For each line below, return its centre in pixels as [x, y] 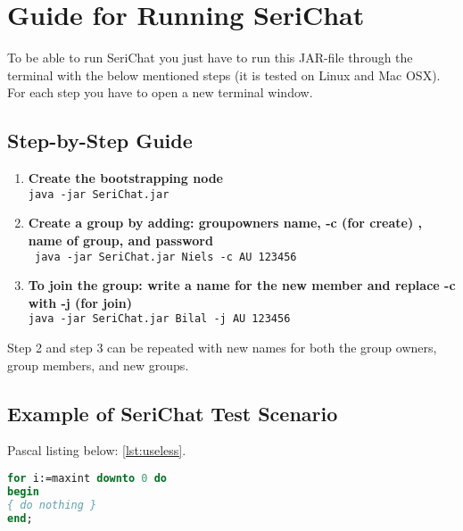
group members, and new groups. [98, 365]
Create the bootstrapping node [125, 178]
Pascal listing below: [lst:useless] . [97, 450]
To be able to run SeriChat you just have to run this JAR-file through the [210, 58]
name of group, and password [120, 240]
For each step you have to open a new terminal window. [160, 92]
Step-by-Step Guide [100, 141]
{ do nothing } [52, 505]
